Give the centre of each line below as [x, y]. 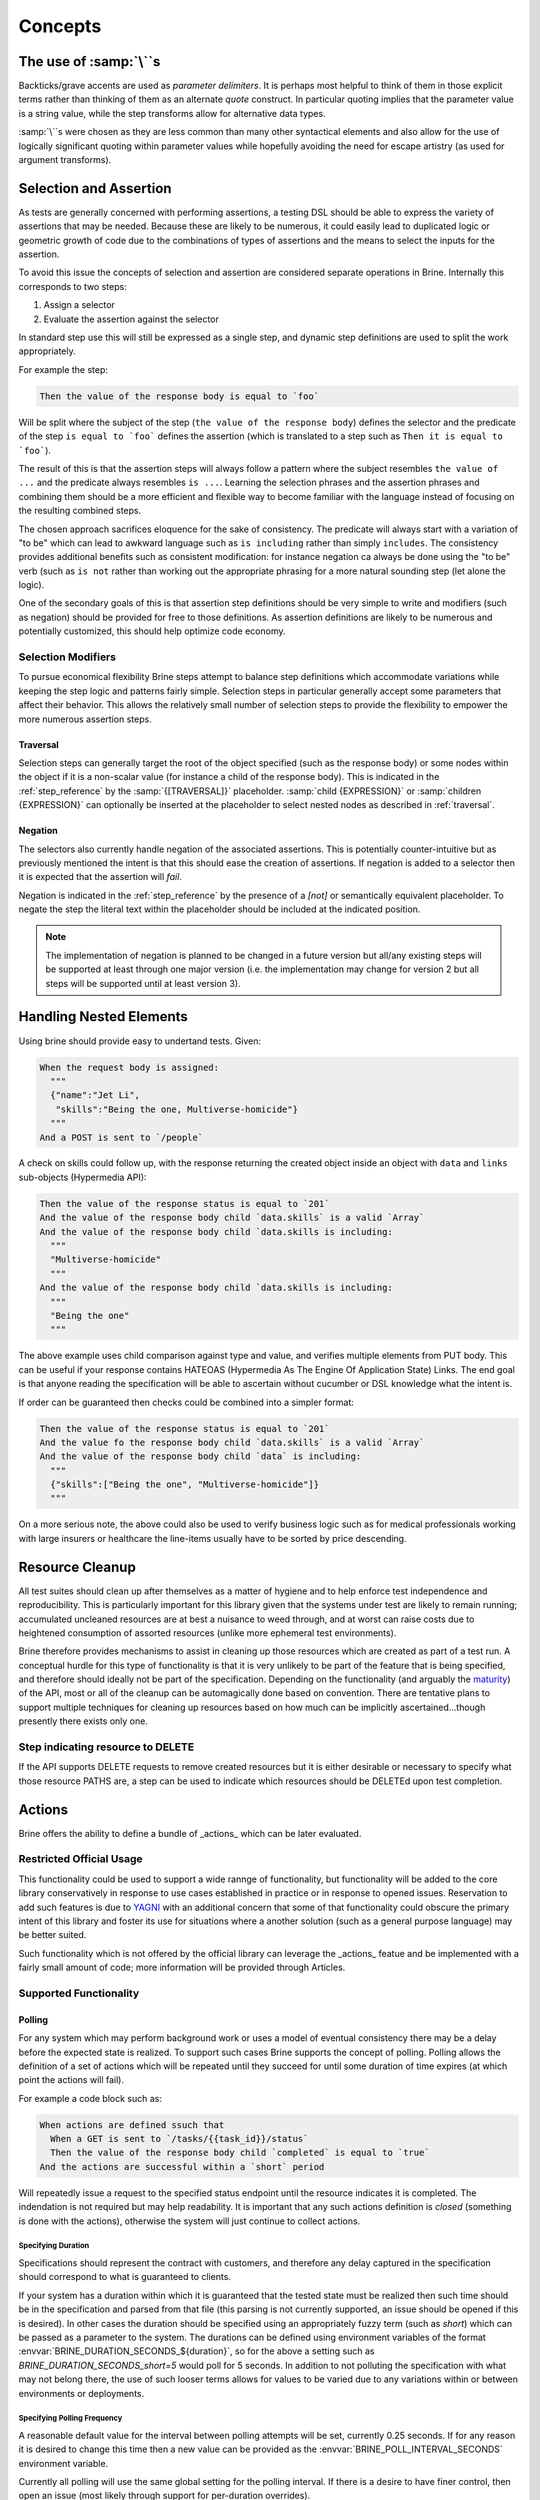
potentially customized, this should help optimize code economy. [152, 631]
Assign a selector [79, 305]
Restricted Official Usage [81, 1859]
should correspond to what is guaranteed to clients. [125, 2277]
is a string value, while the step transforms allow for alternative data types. [172, 113]
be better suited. [52, 1935]
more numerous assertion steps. [85, 719]
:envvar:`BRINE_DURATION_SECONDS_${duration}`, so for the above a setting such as [196, 2351]
